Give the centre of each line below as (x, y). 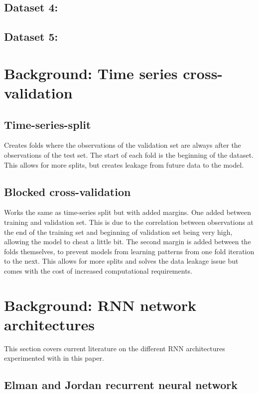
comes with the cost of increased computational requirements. (98, 270)
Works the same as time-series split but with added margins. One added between (128, 212)
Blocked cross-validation (67, 191)
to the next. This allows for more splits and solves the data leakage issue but (121, 261)
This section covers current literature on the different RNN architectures (115, 348)
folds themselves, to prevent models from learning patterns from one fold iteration (129, 251)
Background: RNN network (100, 305)
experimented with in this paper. (54, 358)
